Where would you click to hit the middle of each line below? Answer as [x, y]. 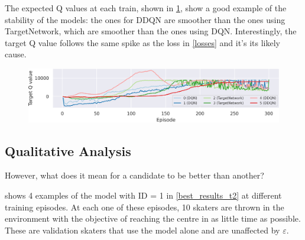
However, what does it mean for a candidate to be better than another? [134, 175]
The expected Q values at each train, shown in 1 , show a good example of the [146, 8]
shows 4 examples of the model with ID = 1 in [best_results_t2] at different [143, 195]
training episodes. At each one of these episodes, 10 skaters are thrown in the [145, 207]
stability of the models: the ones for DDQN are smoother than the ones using [145, 19]
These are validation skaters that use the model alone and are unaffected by [142, 230]
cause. [16, 54]
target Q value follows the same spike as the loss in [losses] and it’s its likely [142, 42]
